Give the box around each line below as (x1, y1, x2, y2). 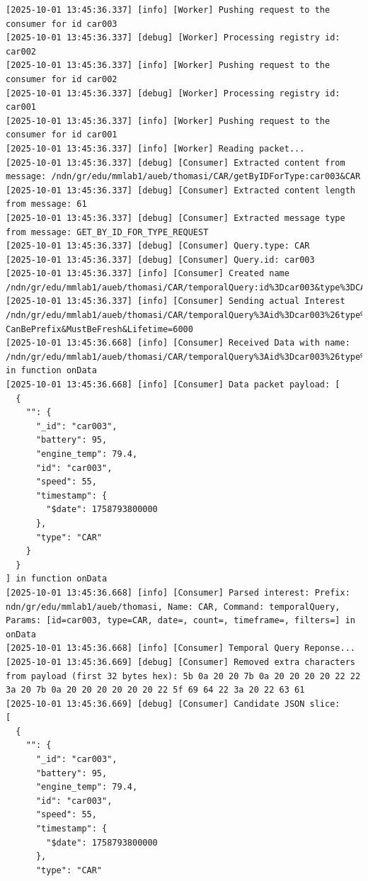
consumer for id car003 (6, 18, 117, 29)
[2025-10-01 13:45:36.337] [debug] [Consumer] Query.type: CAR (6, 241, 310, 251)
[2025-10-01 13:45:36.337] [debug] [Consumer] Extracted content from (6, 157, 345, 168)
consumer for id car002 (6, 74, 117, 84)
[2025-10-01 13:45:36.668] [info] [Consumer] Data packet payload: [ (6, 380, 340, 390)
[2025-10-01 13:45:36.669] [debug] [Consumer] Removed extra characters (6, 657, 355, 667)
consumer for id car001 (6, 130, 117, 140)
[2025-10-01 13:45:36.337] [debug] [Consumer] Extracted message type (6, 212, 345, 223)
